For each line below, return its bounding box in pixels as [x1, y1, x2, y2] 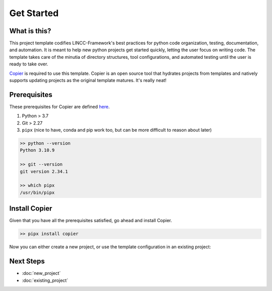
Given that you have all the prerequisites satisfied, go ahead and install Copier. [9, 218, 172, 224]
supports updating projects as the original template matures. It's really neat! [9, 77, 167, 83]
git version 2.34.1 [20, 168, 68, 174]
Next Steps [9, 257, 45, 266]
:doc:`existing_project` [22, 277, 69, 283]
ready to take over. [9, 61, 48, 67]
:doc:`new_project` [22, 270, 61, 276]
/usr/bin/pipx [20, 189, 55, 196]
